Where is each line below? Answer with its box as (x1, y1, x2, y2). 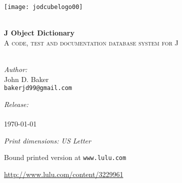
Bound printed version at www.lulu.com (4, 152, 126, 162)
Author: (4, 64, 27, 74)
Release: (4, 98, 28, 109)
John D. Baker (4, 73, 49, 84)
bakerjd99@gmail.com (4, 84, 72, 92)
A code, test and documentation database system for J (4, 37, 178, 47)
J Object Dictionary (4, 27, 74, 38)
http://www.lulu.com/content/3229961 (4, 168, 123, 179)
